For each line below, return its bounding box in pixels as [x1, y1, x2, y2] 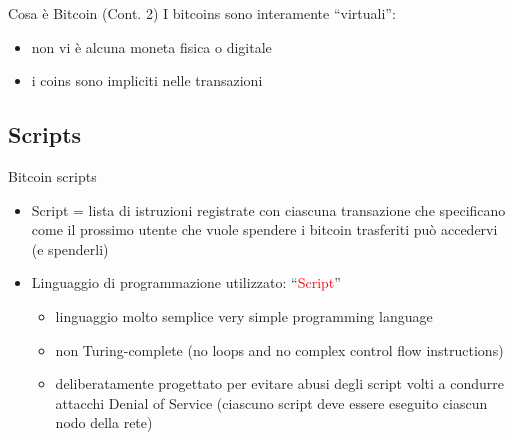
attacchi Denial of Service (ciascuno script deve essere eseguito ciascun [55, 392, 488, 413]
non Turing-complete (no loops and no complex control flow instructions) [55, 339, 504, 360]
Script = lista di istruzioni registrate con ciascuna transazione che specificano [31, 199, 506, 220]
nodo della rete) [55, 412, 153, 433]
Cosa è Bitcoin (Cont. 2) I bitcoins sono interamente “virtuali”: [8, 3, 396, 23]
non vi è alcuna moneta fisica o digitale [31, 36, 272, 57]
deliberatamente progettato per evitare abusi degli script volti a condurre [55, 373, 505, 394]
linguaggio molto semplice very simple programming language [55, 305, 433, 326]
